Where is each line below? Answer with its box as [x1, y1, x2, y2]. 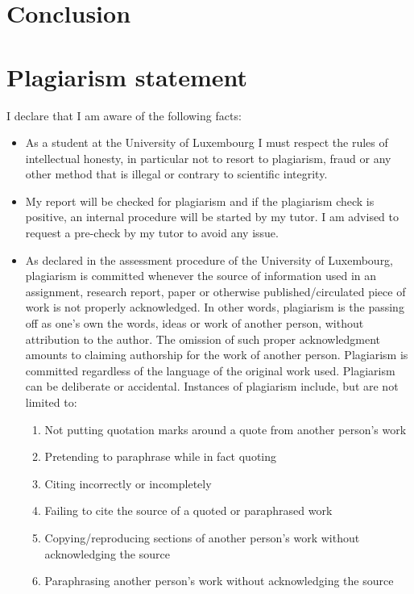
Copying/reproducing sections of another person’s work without [44, 529, 360, 546]
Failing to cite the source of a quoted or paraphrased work [44, 502, 333, 519]
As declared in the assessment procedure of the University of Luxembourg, [25, 251, 394, 268]
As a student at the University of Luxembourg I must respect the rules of [25, 134, 388, 151]
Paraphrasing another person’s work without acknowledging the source [44, 572, 394, 589]
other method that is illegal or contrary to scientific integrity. [25, 165, 328, 182]
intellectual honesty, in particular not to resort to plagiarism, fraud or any [25, 149, 391, 166]
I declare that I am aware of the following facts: [6, 107, 242, 123]
